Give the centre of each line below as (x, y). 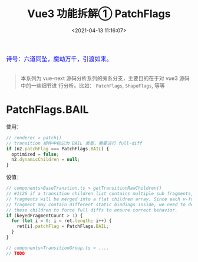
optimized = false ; (35, 154)
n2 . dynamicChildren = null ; (46, 160)
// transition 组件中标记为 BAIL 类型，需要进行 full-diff (74, 143)
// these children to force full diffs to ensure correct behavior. (92, 210)
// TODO (16, 253)
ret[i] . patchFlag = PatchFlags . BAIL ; (63, 226)
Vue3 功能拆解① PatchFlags (99, 14)
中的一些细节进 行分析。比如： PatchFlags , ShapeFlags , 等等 (93, 85)
